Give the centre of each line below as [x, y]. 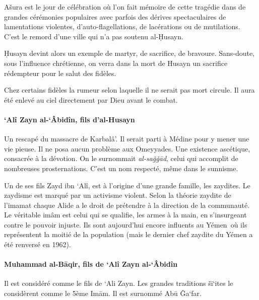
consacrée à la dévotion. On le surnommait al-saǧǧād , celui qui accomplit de [121, 158]
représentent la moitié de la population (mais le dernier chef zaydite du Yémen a [128, 234]
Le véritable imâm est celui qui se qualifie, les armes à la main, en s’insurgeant [125, 215]
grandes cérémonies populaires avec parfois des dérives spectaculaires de [115, 16]
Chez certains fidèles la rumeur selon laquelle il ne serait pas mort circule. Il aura [129, 90]
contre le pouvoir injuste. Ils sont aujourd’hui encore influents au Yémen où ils [126, 224]
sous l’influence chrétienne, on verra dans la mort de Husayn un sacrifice [116, 63]
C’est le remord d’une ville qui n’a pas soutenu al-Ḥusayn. [94, 36]
